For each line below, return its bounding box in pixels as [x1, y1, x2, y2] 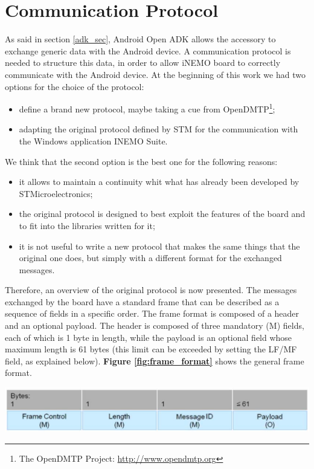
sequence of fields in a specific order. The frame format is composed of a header [5, 307, 300, 320]
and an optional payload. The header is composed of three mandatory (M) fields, [5, 319, 304, 332]
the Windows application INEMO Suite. [19, 134, 168, 147]
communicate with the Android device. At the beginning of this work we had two [5, 68, 306, 80]
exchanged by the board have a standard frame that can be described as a [5, 295, 280, 308]
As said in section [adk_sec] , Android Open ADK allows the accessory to [5, 33, 276, 45]
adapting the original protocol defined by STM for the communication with [19, 123, 298, 135]
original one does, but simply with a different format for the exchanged [19, 251, 282, 264]
